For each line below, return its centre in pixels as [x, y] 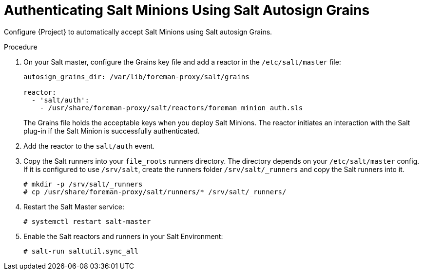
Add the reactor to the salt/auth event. [89, 146]
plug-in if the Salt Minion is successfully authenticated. [112, 131]
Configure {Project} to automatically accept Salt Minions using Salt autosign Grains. [138, 32]
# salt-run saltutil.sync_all [81, 251]
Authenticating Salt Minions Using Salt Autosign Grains [187, 10]
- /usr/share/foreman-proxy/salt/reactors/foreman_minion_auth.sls [171, 108]
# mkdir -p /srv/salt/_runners [83, 184]
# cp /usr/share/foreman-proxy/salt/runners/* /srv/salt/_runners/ [155, 192]
